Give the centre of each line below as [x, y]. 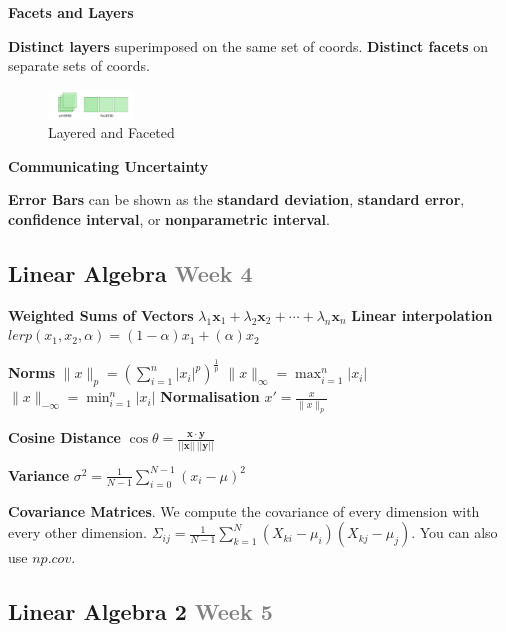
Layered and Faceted [111, 132]
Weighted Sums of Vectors [101, 314]
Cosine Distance [64, 437]
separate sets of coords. [79, 65]
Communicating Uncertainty [108, 165]
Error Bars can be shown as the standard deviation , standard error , [236, 199]
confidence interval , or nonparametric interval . [169, 219]
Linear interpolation [422, 314]
